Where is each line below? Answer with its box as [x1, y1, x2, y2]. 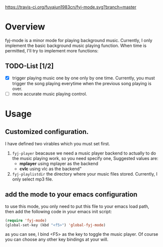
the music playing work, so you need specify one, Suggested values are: [12, 155, 159, 161]
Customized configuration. [5, 128, 89, 136]
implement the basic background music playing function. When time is [5, 43, 147, 48]
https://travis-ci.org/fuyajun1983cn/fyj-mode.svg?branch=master [5, 4, 137, 10]
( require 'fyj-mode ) [5, 218, 47, 223]
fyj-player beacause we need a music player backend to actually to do [12, 150, 156, 156]
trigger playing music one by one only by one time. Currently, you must [12, 75, 155, 81]
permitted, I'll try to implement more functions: [5, 47, 99, 53]
